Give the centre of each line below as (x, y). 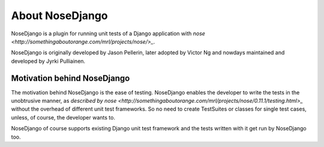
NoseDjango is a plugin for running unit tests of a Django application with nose (108, 33)
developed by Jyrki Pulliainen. (48, 61)
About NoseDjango (59, 16)
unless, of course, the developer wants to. (63, 117)
